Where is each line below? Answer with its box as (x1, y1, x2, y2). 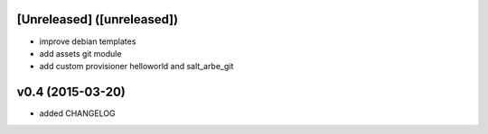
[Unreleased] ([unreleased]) (16, 12, 179, 27)
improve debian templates (39, 36, 136, 47)
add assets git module (39, 48, 122, 58)
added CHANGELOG (39, 108, 117, 119)
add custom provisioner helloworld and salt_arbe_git (39, 61, 234, 72)
